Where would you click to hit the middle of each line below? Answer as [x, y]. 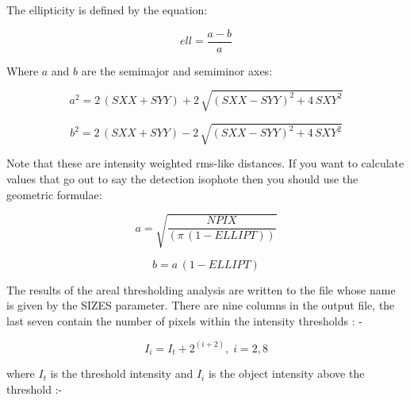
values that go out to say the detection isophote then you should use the [182, 178]
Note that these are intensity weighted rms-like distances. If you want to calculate [205, 163]
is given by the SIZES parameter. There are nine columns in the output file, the [201, 305]
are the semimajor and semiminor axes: [177, 70]
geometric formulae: [54, 194]
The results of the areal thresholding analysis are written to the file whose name [201, 289]
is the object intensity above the [286, 373]
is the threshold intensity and [122, 373]
